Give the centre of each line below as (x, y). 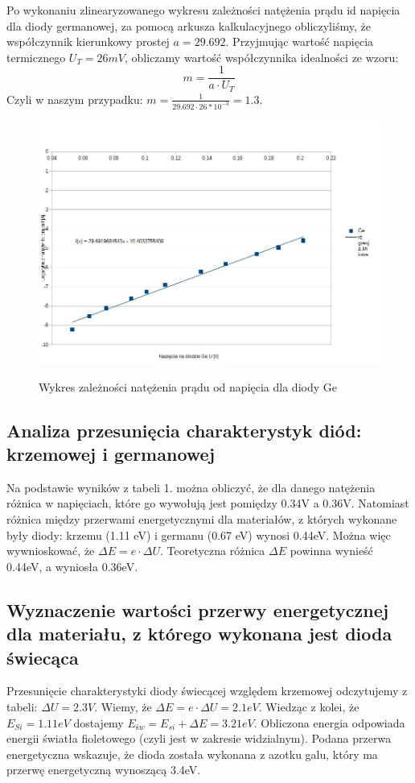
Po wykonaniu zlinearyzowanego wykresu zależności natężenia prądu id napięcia (203, 10)
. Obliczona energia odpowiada (329, 722)
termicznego (36, 57)
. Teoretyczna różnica (213, 551)
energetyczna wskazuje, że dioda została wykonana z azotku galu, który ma (192, 754)
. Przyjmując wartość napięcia (300, 41)
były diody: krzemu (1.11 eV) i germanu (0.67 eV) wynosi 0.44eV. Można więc (199, 534)
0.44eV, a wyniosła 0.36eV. (72, 566)
